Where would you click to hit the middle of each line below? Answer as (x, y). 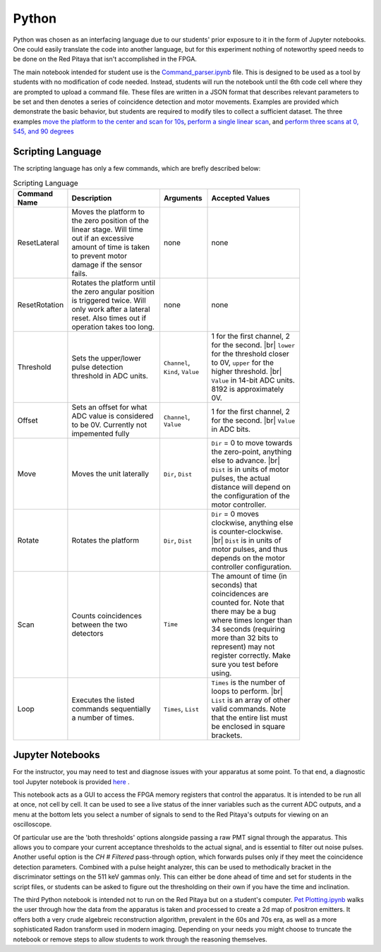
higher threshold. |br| (247, 371)
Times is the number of (248, 682)
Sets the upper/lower (106, 358)
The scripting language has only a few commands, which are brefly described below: (137, 168)
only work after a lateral (111, 309)
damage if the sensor (107, 265)
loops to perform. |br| (247, 691)
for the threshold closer (250, 354)
